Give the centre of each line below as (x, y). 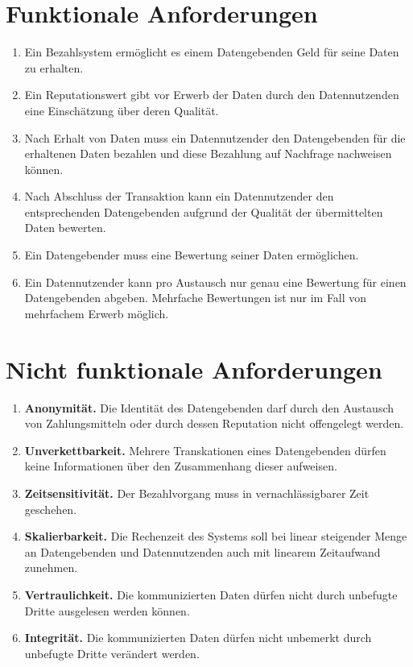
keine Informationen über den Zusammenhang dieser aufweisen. (181, 466)
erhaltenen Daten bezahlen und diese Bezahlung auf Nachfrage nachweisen (208, 153)
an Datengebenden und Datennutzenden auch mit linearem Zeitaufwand (202, 551)
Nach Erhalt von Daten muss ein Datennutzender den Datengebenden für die (215, 137)
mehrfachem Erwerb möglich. (97, 313)
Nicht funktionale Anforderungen (194, 369)
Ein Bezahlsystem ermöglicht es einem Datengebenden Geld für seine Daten (212, 52)
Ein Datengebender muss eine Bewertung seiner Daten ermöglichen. (192, 255)
